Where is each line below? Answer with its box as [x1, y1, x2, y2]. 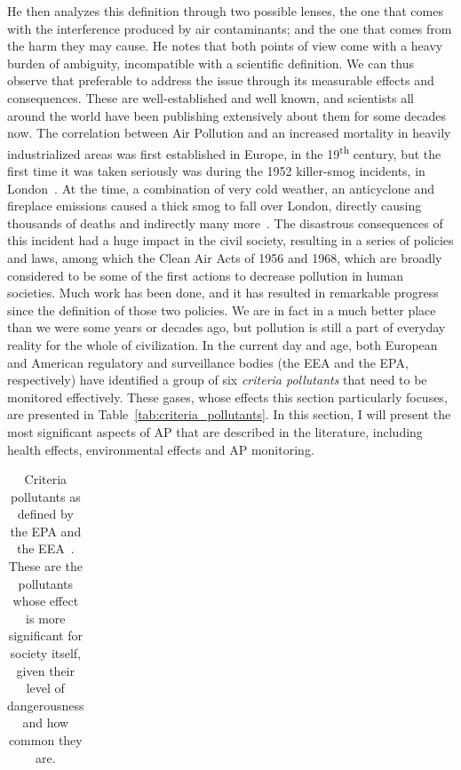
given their [16, 661, 75, 679]
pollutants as [10, 487, 81, 505]
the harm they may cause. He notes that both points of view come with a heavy [7, 36, 443, 55]
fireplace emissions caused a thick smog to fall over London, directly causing [7, 196, 422, 215]
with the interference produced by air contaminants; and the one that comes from [7, 19, 452, 37]
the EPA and [10, 521, 82, 540]
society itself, [10, 644, 82, 663]
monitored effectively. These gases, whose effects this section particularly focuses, [7, 387, 448, 406]
